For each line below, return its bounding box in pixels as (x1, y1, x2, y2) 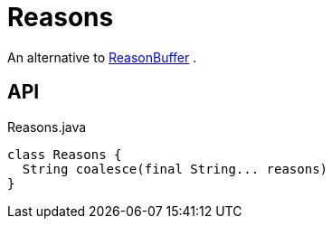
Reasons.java (7, 118, 87, 135)
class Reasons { (7, 146, 122, 162)
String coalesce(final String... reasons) (22, 161, 328, 176)
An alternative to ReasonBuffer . (7, 49, 197, 65)
